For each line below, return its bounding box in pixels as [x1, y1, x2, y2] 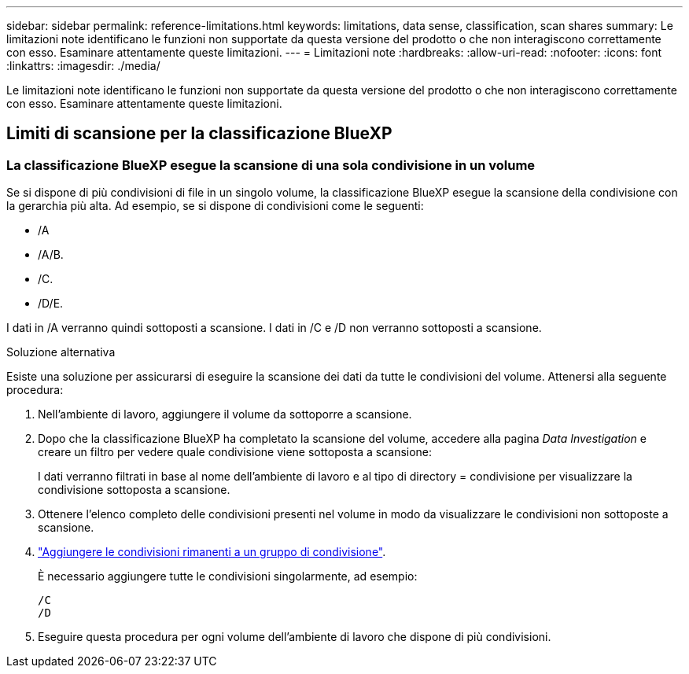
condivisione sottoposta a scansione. [38, 483, 230, 497]
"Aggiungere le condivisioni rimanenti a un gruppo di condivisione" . [38, 545, 386, 559]
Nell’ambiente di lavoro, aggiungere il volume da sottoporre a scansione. [38, 407, 412, 422]
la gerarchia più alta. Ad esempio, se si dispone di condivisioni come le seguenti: [6, 199, 424, 213]
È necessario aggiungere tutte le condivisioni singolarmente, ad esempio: [38, 569, 418, 584]
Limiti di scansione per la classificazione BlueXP [6, 123, 392, 144]
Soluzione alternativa [6, 345, 116, 359]
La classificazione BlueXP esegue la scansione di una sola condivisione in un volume [6, 157, 536, 173]
